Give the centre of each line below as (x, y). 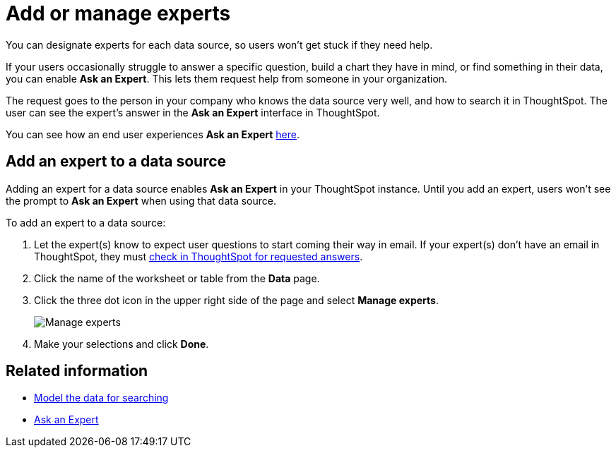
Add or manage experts (118, 13)
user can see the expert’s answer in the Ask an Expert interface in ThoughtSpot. (193, 112)
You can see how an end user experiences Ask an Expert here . (153, 134)
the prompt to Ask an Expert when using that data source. (141, 200)
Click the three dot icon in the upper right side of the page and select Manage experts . (236, 300)
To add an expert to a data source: (86, 222)
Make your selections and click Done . (122, 344)
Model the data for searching (101, 398)
